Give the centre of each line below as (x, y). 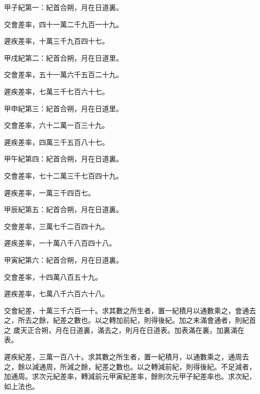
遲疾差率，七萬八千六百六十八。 (56, 293)
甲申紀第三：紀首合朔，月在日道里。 (63, 108)
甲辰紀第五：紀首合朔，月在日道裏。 (63, 209)
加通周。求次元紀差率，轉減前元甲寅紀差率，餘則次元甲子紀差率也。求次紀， (130, 376)
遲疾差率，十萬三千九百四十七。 (56, 41)
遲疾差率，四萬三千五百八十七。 (56, 142)
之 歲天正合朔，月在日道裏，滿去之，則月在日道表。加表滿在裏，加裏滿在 (124, 330)
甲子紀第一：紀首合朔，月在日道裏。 (63, 7)
